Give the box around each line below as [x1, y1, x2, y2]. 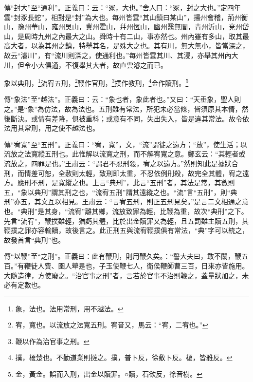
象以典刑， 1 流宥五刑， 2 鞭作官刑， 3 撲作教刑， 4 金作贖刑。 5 [4, 76, 189, 88]
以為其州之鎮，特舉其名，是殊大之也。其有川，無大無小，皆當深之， [31, 40, 249, 51]
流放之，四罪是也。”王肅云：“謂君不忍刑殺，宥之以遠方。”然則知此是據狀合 [4, 158, 238, 168]
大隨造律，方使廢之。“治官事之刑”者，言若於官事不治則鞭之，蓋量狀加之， [4, 270, 242, 280]
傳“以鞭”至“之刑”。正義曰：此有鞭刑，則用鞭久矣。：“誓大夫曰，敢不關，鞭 [4, 251, 242, 261]
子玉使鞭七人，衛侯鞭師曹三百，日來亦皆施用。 [99, 260, 249, 270]
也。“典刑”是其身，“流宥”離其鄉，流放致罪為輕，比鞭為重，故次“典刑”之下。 [4, 206, 248, 216]
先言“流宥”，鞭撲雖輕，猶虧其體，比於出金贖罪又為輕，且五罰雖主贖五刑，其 [4, 215, 249, 226]
